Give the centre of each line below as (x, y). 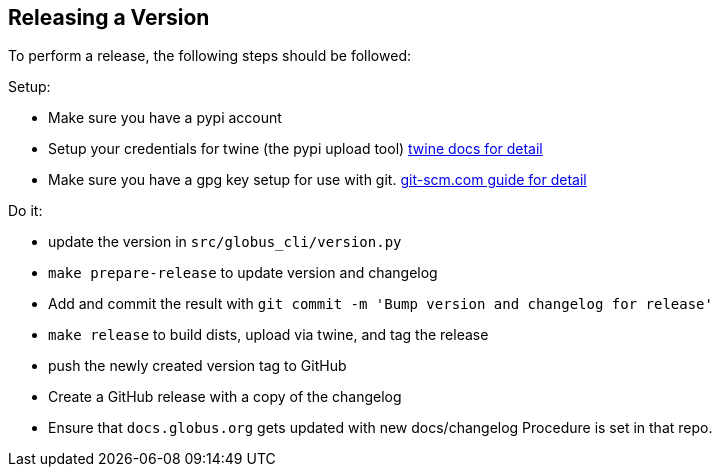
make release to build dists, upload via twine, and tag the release (268, 335)
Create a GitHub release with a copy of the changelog (225, 397)
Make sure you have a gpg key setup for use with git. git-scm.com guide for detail (317, 180)
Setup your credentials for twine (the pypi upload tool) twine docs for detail (295, 149)
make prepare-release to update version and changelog (243, 273)
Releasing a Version (109, 17)
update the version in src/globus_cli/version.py (225, 242)
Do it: (25, 211)
